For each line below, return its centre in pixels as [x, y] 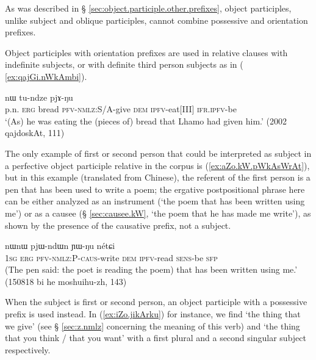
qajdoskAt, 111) [35, 133]
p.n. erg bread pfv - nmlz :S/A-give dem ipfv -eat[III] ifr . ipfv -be [121, 109]
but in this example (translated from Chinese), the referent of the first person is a [158, 177]
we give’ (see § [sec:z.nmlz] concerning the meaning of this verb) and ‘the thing [153, 326]
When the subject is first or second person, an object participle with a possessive [156, 302]
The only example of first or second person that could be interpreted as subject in [158, 153]
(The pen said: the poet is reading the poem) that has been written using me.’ [151, 269]
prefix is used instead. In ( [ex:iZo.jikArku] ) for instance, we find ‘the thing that [153, 314]
